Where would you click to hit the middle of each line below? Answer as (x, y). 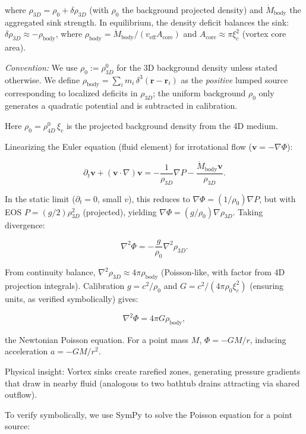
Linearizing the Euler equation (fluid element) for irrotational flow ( (128, 146)
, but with (277, 198)
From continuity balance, (50, 272)
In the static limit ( (40, 198)
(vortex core (264, 34)
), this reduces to (159, 198)
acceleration (26, 351)
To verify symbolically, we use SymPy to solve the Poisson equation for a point (149, 414)
